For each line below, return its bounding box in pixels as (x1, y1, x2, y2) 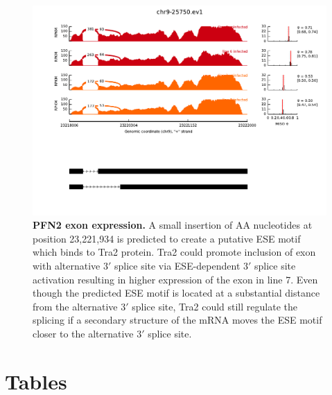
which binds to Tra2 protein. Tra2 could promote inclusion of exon (33, 245, 316, 259)
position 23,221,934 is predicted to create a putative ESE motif (33, 231, 301, 245)
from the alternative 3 (33, 299, 126, 313)
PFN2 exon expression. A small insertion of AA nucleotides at (33, 218, 313, 232)
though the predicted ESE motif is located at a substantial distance (33, 286, 320, 300)
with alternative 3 (33, 258, 108, 273)
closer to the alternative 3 (33, 326, 142, 341)
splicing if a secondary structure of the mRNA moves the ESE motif (33, 313, 322, 327)
